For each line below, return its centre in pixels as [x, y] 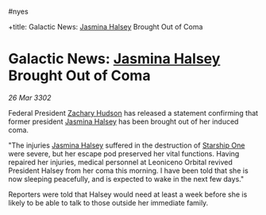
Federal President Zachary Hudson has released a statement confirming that [133, 113]
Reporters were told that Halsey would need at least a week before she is [128, 194]
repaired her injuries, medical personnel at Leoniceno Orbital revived [120, 162]
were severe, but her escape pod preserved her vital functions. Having [124, 153]
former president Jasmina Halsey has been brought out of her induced [123, 121]
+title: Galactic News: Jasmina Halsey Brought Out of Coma [106, 27]
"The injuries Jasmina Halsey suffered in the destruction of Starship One [127, 145]
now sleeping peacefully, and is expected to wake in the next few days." [126, 179]
